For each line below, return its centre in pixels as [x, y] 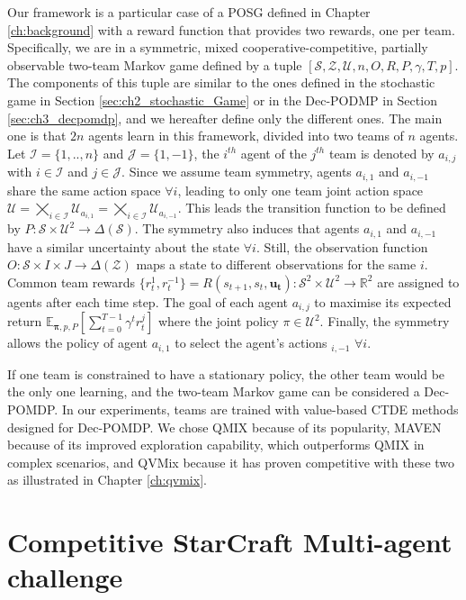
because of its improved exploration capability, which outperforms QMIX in [216, 445]
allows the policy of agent [78, 343]
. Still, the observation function [342, 246]
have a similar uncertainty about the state [124, 246]
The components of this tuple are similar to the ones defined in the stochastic [221, 82]
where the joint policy [218, 321]
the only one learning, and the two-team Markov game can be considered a [214, 391]
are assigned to [418, 282]
